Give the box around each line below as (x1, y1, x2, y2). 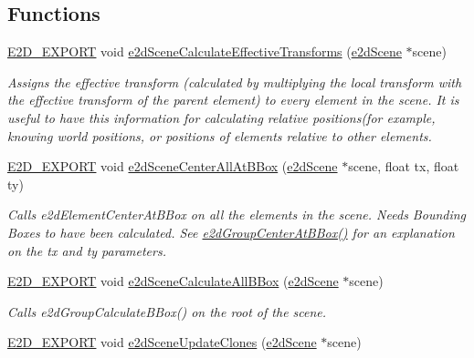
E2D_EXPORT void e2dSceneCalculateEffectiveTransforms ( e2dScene (7, 42, 402, 61)
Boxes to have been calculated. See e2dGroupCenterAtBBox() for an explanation (7, 222, 455, 241)
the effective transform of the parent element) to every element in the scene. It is (7, 90, 459, 109)
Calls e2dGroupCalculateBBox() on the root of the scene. (7, 302, 327, 321)
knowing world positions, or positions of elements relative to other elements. (7, 126, 432, 145)
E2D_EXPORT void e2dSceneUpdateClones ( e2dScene (7, 332, 317, 352)
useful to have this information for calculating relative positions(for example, (7, 107, 436, 127)
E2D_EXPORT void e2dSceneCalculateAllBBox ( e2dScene (7, 271, 339, 291)
